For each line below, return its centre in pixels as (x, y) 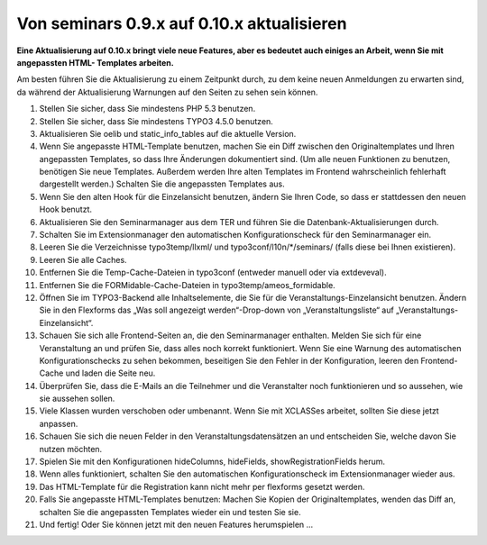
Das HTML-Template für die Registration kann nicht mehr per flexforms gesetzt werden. (202, 486)
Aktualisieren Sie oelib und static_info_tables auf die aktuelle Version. (168, 133)
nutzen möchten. (71, 449)
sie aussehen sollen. (77, 399)
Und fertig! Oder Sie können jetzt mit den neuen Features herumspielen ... (176, 524)
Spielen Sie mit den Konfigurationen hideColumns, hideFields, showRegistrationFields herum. (212, 462)
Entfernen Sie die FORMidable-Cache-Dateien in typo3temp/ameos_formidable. (187, 285)
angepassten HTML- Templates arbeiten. (96, 62)
